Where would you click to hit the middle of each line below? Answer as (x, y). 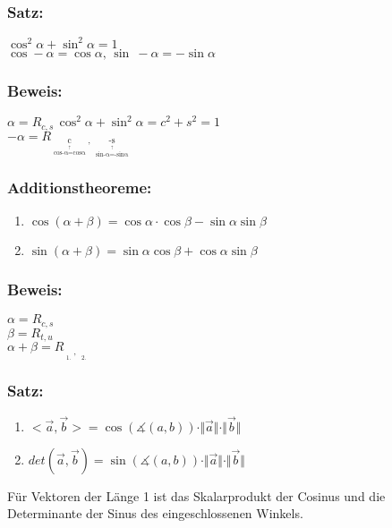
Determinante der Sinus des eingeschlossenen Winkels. (155, 513)
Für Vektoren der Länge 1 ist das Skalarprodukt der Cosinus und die (196, 495)
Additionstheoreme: (80, 187)
